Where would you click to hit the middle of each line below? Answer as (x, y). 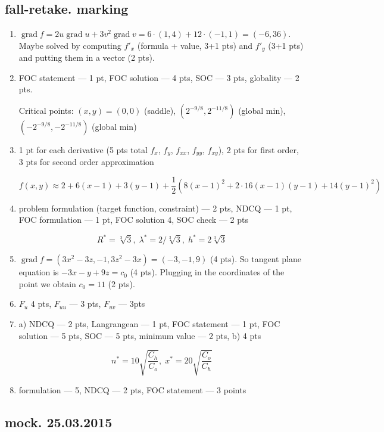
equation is (39, 272)
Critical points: (46, 111)
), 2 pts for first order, (258, 150)
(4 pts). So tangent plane (255, 259)
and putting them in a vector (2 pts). (87, 58)
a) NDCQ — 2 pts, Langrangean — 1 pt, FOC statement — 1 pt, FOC (149, 324)
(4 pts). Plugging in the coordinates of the (207, 272)
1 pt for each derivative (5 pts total (83, 150)
